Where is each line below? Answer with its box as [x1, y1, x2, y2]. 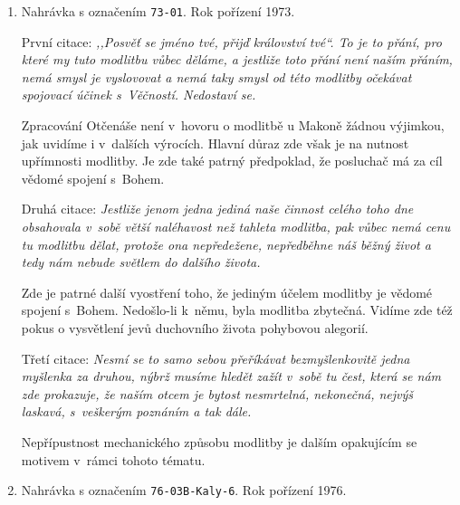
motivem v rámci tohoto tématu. [21, 450, 206, 469]
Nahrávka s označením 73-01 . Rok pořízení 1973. [21, 2, 295, 20]
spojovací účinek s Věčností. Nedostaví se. [21, 85, 256, 104]
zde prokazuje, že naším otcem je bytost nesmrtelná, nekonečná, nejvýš [21, 384, 414, 403]
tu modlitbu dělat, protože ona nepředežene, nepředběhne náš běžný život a [21, 234, 431, 253]
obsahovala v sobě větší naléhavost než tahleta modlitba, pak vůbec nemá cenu [21, 217, 451, 235]
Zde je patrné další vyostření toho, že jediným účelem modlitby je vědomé [21, 282, 433, 301]
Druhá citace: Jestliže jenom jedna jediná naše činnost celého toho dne [21, 199, 414, 218]
